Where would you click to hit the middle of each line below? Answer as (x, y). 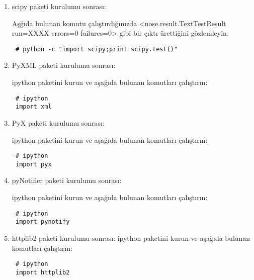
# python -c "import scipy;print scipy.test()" (97, 49)
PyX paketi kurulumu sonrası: (58, 122)
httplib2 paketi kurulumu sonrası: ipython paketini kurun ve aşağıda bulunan (131, 238)
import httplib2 (43, 272)
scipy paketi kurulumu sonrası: (59, 6)
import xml (33, 107)
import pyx (33, 164)
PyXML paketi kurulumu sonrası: (64, 65)
